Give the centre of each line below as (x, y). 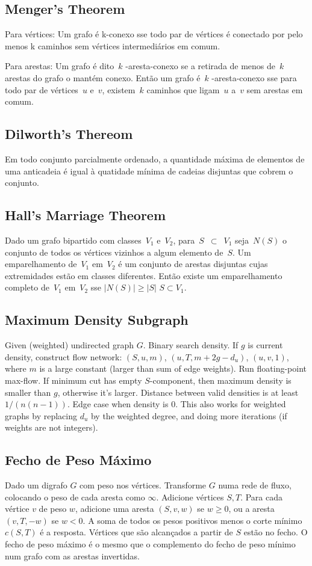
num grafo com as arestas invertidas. (73, 555)
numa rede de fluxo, (255, 485)
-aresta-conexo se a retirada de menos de (201, 66)
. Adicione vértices (190, 497)
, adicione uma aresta (114, 509)
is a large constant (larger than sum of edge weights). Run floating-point (173, 368)
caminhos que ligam (183, 89)
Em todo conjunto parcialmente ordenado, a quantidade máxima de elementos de (155, 158)
